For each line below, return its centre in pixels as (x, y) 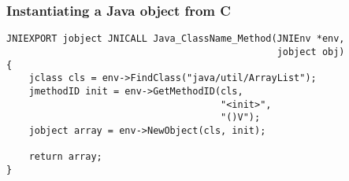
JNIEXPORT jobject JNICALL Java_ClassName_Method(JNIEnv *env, (176, 39)
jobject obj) (311, 52)
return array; (65, 157)
